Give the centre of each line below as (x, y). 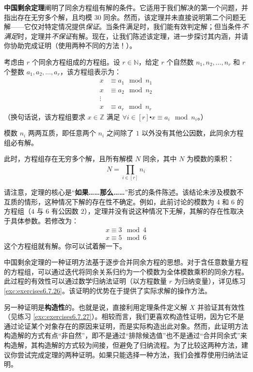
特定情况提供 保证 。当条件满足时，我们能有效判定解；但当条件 (143, 26)
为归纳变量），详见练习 (210, 281)
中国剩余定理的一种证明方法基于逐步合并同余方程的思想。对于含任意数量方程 (126, 262)
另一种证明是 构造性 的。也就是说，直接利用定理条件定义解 (95, 307)
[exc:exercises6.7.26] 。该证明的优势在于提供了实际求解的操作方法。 (108, 291)
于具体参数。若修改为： (41, 220)
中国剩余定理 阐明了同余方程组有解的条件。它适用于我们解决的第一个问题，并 (126, 7)
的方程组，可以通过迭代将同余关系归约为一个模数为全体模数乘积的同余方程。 (126, 271)
